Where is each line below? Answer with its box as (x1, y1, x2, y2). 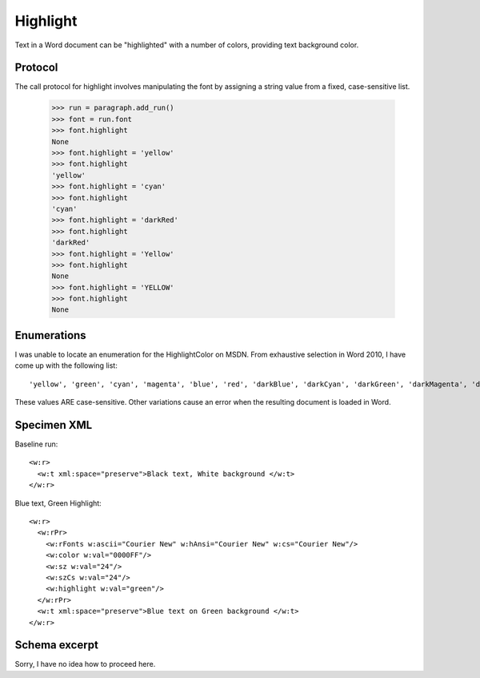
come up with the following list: (14, 361, 118, 370)
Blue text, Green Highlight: (14, 498, 102, 508)
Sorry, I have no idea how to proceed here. (14, 660, 156, 669)
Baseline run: (14, 439, 58, 449)
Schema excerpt (14, 638, 99, 652)
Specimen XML (14, 418, 93, 432)
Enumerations (14, 329, 87, 342)
